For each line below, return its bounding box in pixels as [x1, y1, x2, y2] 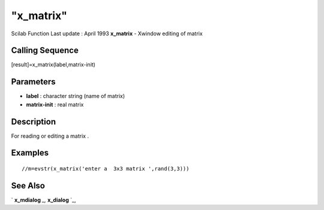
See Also [11, 180, 45, 191]
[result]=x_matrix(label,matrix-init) [11, 61, 96, 68]
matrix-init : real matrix [26, 101, 84, 108]
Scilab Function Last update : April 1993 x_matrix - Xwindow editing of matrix [11, 30, 203, 37]
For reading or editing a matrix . [11, 132, 89, 139]
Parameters [11, 77, 56, 87]
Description [11, 117, 56, 127]
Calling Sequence [11, 45, 79, 56]
